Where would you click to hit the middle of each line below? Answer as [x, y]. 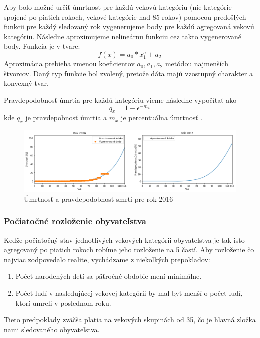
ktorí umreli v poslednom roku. [63, 303]
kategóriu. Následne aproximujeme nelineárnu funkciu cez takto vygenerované [123, 36]
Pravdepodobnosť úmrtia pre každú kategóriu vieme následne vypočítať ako [120, 99]
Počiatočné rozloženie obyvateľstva [75, 221]
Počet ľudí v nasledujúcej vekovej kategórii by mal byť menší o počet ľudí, [129, 293]
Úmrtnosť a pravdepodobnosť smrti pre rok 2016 [99, 199]
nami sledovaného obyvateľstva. [52, 329]
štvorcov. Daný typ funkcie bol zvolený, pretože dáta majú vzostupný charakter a [128, 73]
